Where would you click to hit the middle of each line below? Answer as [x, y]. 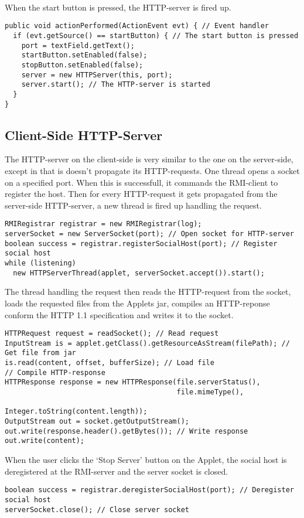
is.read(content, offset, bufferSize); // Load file [110, 363]
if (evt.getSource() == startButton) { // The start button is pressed [156, 36]
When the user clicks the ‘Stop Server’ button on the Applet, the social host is [146, 460]
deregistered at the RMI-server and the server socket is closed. [117, 471]
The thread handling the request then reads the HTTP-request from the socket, [148, 292]
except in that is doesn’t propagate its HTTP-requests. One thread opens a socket [152, 171]
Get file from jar [40, 353]
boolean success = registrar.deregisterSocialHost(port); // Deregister [149, 490]
